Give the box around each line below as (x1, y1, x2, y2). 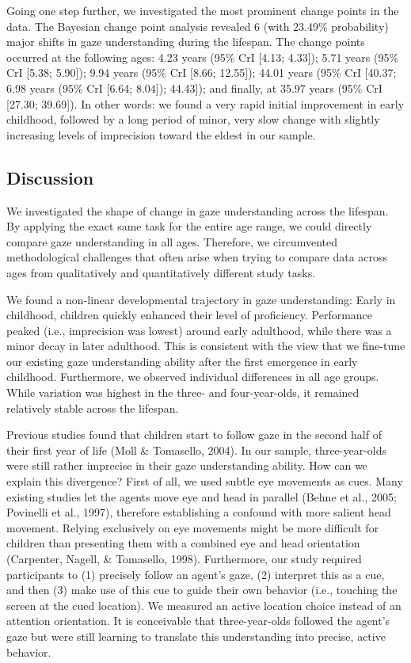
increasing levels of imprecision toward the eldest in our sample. (6, 126, 316, 143)
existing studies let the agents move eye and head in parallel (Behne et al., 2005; (6, 488, 397, 505)
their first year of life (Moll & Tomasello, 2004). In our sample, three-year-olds (6, 441, 387, 458)
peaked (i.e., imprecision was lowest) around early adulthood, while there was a (6, 322, 392, 338)
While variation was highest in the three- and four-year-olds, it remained (6, 384, 360, 401)
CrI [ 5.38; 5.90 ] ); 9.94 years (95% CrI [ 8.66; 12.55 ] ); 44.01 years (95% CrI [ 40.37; (6, 64, 397, 81)
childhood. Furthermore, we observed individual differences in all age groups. (6, 368, 379, 385)
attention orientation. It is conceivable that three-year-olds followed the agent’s (6, 612, 390, 629)
